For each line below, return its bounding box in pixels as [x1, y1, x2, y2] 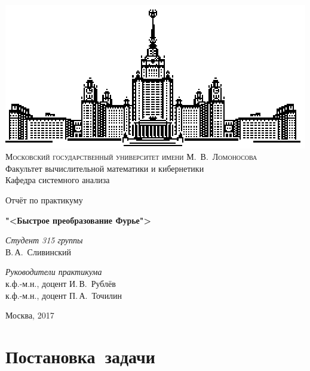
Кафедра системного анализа [5, 174, 110, 186]
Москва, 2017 [5, 309, 54, 321]
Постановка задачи [5, 344, 155, 368]
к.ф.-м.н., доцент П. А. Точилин [5, 289, 122, 301]
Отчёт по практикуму [5, 193, 83, 206]
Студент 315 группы [5, 234, 83, 246]
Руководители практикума [5, 265, 102, 278]
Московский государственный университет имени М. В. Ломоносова [5, 150, 257, 163]
